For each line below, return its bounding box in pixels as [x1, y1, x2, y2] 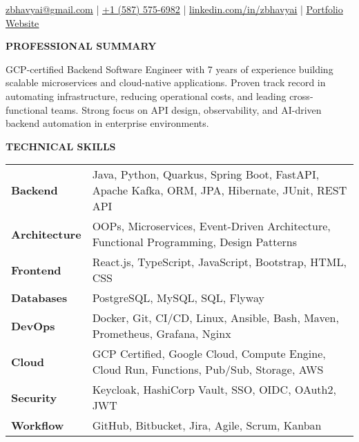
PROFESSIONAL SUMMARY [6, 39, 157, 53]
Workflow [11, 417, 64, 434]
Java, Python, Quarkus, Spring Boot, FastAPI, [92, 166, 320, 183]
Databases [11, 290, 68, 306]
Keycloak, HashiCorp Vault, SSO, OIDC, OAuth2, [92, 381, 336, 398]
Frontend [11, 261, 61, 278]
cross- [289, 88, 313, 103]
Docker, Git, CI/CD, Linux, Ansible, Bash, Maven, [92, 310, 339, 326]
